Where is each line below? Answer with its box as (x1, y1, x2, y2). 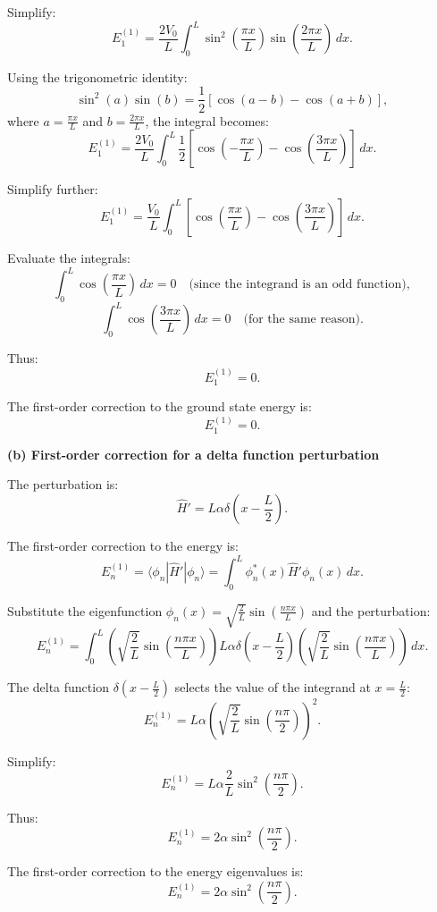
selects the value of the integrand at (174, 678, 371, 697)
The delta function (7, 678, 109, 697)
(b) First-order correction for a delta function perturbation (7, 444, 380, 463)
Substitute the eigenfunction (7, 601, 163, 620)
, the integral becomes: (145, 111, 269, 130)
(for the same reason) (243, 313, 360, 326)
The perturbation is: (7, 475, 119, 494)
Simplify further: (7, 180, 98, 198)
